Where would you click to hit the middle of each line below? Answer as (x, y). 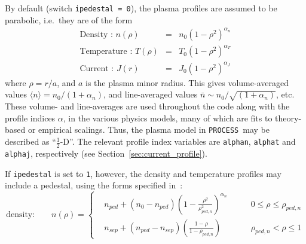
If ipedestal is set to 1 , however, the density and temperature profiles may (143, 173)
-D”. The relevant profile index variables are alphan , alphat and (178, 141)
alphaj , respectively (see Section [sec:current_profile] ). (106, 153)
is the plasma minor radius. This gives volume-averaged (187, 82)
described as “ (30, 141)
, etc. (285, 94)
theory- (288, 118)
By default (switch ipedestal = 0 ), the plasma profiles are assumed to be (141, 8)
